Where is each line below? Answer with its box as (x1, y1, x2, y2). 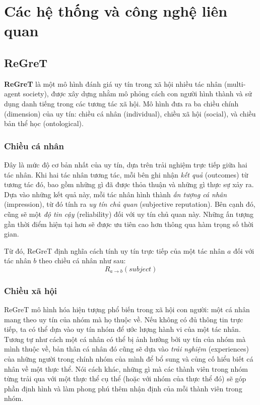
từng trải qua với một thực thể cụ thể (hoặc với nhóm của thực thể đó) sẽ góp (4, 373, 246, 384)
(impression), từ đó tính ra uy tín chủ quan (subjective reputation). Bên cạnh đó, (4, 199, 255, 209)
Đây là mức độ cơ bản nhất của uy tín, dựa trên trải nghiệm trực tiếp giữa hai (4, 159, 247, 169)
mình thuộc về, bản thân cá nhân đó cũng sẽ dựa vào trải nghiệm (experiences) (4, 343, 249, 354)
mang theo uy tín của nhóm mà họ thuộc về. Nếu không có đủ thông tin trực (4, 314, 243, 324)
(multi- (224, 78, 246, 89)
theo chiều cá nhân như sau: (39, 255, 126, 266)
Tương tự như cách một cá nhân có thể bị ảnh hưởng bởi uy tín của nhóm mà (4, 333, 246, 344)
